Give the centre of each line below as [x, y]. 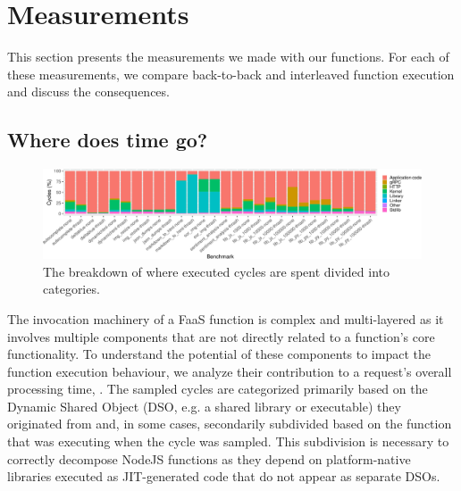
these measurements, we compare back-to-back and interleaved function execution [231, 74]
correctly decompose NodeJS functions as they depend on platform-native [209, 458]
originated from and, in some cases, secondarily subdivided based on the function [230, 424]
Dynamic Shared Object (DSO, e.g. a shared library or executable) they [204, 406]
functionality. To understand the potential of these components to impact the [219, 354]
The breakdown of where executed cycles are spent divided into [216, 271]
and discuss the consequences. [88, 92]
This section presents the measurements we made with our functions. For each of [228, 57]
